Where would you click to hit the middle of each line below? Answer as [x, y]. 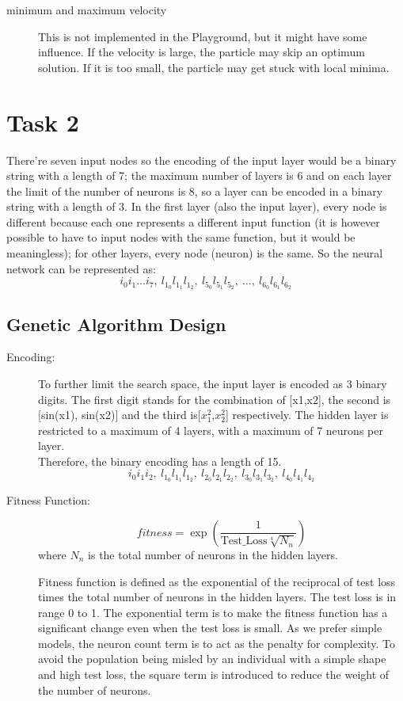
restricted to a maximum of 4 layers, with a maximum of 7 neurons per [211, 430]
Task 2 [43, 122]
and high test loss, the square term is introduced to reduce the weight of [214, 674]
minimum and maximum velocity [87, 10]
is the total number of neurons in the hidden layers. [213, 554]
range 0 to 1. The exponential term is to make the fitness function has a [213, 612]
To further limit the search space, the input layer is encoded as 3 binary [213, 383]
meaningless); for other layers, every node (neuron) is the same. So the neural [195, 253]
